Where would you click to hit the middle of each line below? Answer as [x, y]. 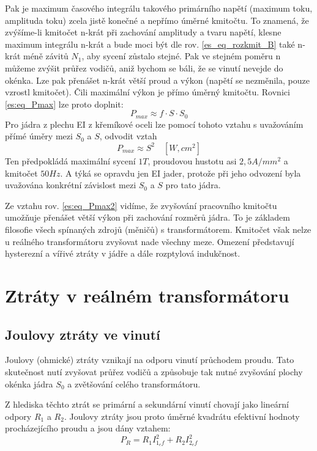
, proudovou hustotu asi [192, 160]
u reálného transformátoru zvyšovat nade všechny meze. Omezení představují [150, 241]
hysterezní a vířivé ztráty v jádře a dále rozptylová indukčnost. [123, 253]
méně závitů [46, 56]
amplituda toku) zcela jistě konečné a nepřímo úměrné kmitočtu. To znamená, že [157, 20]
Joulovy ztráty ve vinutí [83, 334]
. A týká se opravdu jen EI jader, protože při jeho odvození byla [181, 173]
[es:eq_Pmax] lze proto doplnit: [64, 104]
